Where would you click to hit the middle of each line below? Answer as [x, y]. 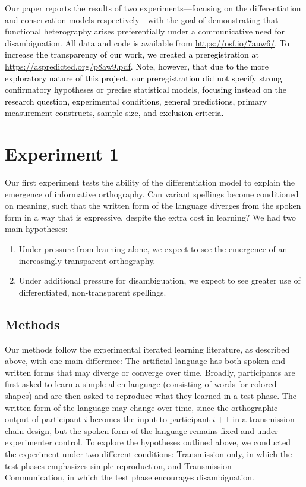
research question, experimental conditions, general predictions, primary [136, 101]
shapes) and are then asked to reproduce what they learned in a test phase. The [151, 395]
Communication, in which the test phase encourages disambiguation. [130, 477]
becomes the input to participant [150, 419]
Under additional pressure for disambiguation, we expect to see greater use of [160, 280]
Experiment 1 [62, 154]
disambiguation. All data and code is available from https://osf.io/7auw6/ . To [147, 43]
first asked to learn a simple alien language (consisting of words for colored [141, 384]
